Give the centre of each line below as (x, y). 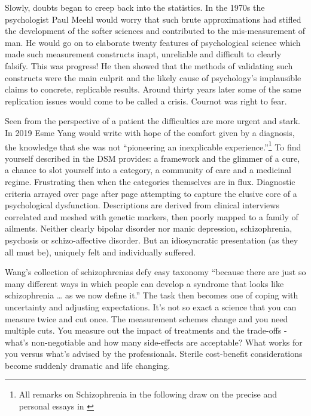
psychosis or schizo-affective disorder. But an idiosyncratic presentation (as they (152, 240)
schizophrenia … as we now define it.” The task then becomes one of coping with (152, 295)
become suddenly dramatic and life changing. (88, 365)
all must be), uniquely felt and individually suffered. (100, 252)
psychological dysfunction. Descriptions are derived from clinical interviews (142, 205)
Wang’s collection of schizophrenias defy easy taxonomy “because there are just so (155, 272)
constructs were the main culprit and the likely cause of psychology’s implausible (153, 77)
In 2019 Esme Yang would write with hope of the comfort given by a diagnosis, (150, 132)
